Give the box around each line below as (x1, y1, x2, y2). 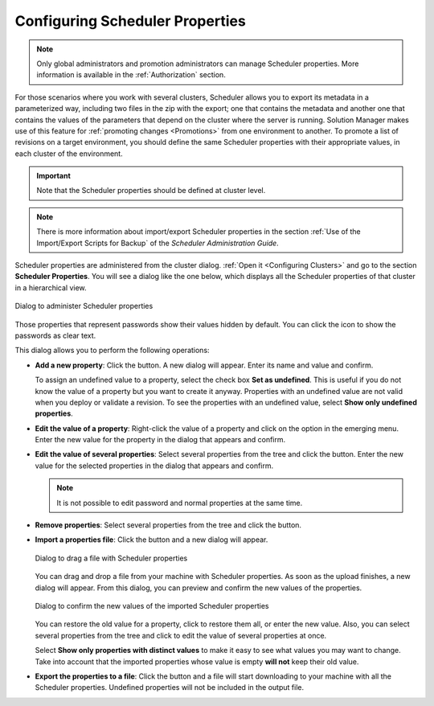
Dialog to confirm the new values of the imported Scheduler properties (35, 601, 269, 610)
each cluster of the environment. (14, 149, 124, 158)
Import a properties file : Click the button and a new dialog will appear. (35, 535, 268, 544)
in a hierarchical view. (14, 282, 88, 293)
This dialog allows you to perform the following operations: (14, 346, 210, 355)
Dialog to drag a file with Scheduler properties (35, 553, 188, 563)
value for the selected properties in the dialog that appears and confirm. (35, 461, 274, 470)
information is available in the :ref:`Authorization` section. (36, 70, 227, 80)
